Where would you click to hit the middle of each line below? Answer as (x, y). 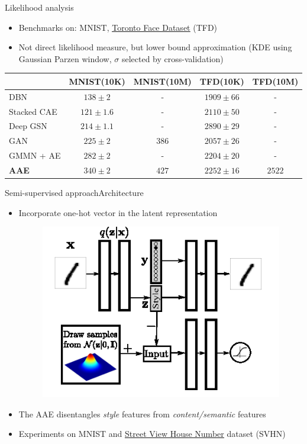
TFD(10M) (275, 81)
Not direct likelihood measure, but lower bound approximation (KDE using (155, 47)
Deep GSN (28, 126)
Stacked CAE (33, 111)
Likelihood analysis (39, 7)
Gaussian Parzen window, (65, 58)
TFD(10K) (222, 81)
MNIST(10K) (97, 81)
